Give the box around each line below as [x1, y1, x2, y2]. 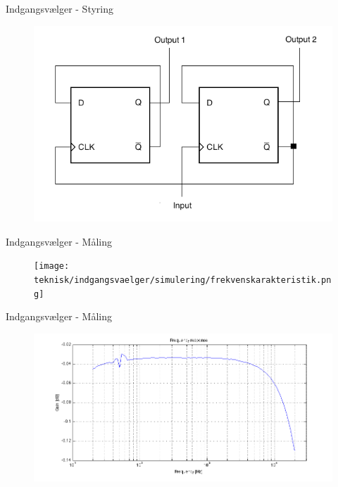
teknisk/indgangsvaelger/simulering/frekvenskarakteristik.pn [34, 275, 332, 286]
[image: [34, 261, 70, 272]
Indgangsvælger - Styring [6, 1, 114, 15]
